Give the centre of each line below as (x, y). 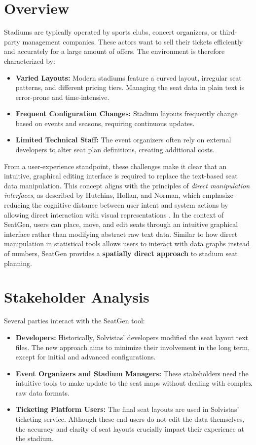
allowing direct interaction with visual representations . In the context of (114, 214)
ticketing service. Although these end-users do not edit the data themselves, (130, 419)
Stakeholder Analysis (77, 297)
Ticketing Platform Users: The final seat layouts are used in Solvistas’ (127, 409)
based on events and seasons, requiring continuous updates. (105, 123)
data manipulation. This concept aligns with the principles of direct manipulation (127, 185)
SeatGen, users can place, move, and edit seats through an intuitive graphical (121, 224)
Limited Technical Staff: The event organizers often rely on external (123, 140)
